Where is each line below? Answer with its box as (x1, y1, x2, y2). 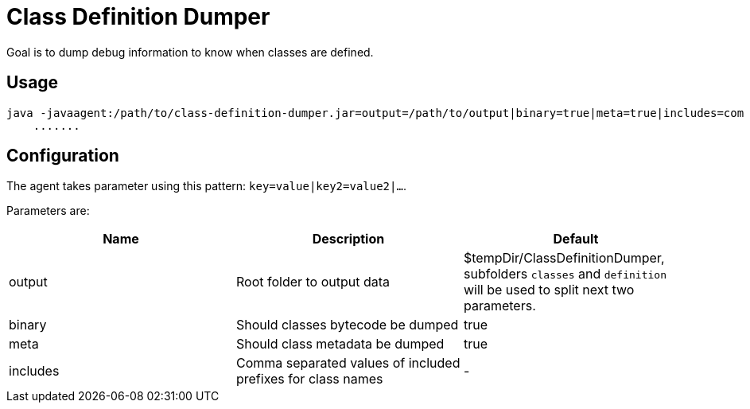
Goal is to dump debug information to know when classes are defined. (6, 45, 374, 59)
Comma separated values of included (235, 355, 460, 372)
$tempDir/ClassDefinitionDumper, (463, 250, 665, 267)
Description (312, 231, 385, 247)
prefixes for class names (235, 371, 383, 388)
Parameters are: (6, 204, 90, 218)
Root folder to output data (235, 274, 391, 290)
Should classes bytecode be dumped (235, 317, 459, 333)
